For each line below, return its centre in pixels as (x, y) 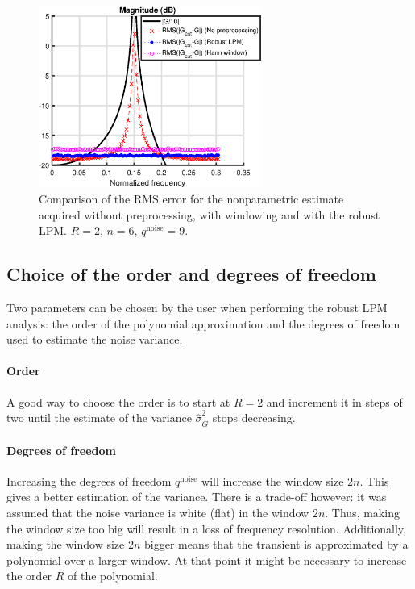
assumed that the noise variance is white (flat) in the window (158, 512)
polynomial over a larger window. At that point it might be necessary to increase (207, 560)
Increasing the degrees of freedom (89, 480)
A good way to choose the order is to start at (118, 401)
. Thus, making (362, 512)
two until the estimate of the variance (99, 418)
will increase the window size (273, 480)
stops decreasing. (254, 418)
